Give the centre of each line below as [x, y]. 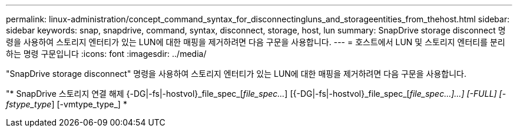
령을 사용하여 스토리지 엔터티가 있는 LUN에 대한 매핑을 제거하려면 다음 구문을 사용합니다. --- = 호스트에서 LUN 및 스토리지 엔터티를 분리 [256, 42]
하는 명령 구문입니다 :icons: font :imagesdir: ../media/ [106, 54]
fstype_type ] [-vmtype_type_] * [67, 104]
